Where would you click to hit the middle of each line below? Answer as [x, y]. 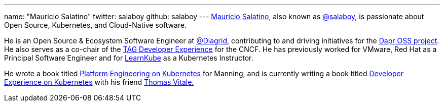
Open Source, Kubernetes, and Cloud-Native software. [96, 25]
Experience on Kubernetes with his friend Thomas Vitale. [99, 82]
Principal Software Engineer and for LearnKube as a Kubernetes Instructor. [129, 58]
